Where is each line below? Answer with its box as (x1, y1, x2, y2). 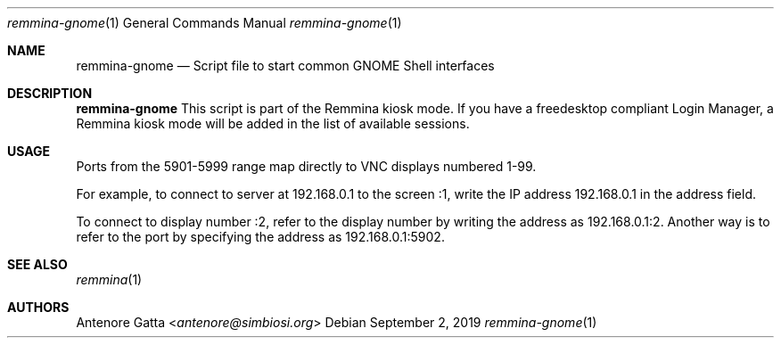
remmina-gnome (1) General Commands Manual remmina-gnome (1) (7, 15, 402, 30)
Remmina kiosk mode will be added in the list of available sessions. (76, 116, 470, 131)
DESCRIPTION (7, 86, 93, 101)
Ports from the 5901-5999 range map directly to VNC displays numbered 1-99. (76, 159, 537, 174)
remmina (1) (76, 272, 143, 287)
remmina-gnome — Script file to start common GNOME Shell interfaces (76, 58, 495, 73)
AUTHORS (7, 300, 70, 315)
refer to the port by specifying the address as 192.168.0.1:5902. (76, 229, 445, 244)
